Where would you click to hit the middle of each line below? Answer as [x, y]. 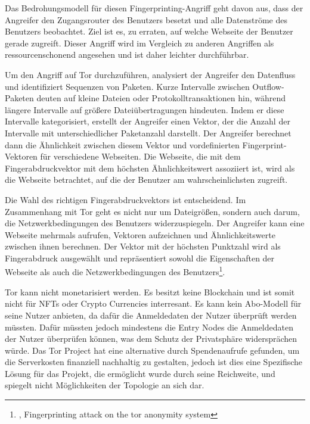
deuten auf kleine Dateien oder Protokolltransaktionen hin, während [161, 98]
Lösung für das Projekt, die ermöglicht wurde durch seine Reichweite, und [140, 373]
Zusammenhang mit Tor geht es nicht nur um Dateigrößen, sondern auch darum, [152, 211]
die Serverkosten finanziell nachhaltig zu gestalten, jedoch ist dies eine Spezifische [154, 362]
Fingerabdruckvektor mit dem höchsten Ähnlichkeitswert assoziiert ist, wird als [150, 168]
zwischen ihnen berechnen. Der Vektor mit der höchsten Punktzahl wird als [143, 246]
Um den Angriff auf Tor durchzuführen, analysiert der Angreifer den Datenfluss [150, 74]
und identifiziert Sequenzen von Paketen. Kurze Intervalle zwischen [127, 86]
